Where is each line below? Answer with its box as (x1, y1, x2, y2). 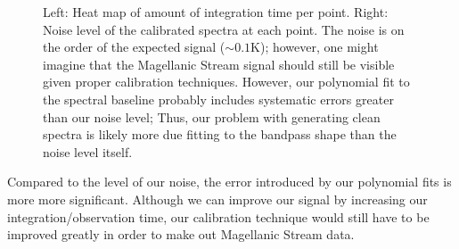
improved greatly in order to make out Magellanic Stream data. (7, 225, 355, 244)
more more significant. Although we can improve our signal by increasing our (7, 189, 428, 208)
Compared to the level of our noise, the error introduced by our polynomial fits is (7, 172, 452, 191)
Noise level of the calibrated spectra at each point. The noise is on (43, 20, 405, 38)
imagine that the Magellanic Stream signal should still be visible (43, 54, 395, 73)
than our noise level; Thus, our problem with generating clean (43, 107, 381, 126)
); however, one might (259, 37, 379, 56)
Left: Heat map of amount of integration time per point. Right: (43, 3, 389, 21)
